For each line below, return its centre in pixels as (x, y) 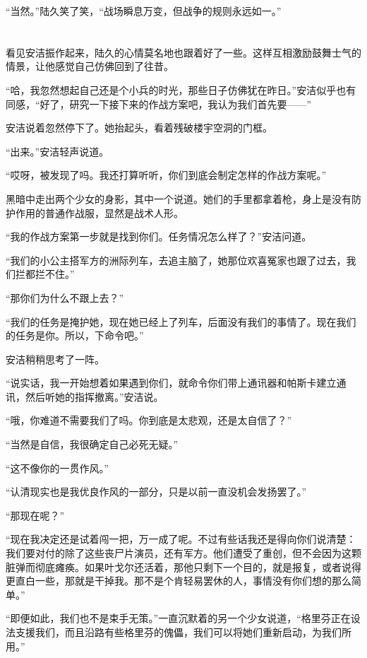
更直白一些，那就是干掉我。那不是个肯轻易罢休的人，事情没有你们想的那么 (179, 581)
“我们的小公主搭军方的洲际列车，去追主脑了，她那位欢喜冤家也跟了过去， (176, 260)
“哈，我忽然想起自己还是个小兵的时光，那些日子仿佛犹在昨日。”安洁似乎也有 (181, 89)
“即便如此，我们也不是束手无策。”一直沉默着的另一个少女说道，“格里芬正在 (178, 618)
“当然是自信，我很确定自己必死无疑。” (92, 444)
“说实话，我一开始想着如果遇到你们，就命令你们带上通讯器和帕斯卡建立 (171, 383)
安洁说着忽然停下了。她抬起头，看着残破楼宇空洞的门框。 (139, 128)
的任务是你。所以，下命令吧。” (75, 335)
